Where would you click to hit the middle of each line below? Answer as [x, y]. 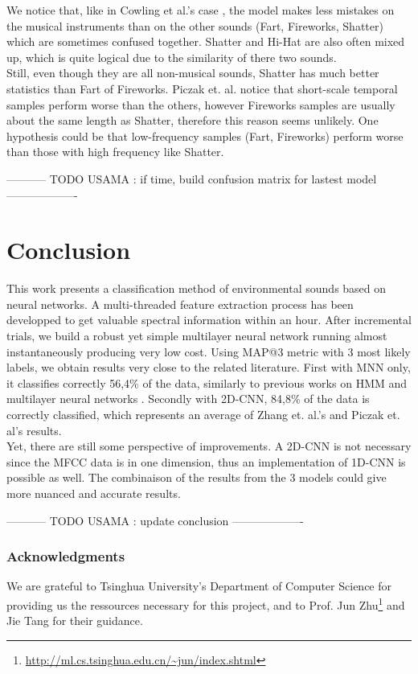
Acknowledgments [66, 556]
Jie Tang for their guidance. [75, 621]
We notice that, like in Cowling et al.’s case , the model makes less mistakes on [201, 10]
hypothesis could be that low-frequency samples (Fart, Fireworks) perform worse [205, 136]
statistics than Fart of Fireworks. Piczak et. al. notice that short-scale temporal [202, 88]
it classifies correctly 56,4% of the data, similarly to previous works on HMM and [207, 382]
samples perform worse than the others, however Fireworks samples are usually [201, 104]
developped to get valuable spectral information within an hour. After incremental [209, 320]
